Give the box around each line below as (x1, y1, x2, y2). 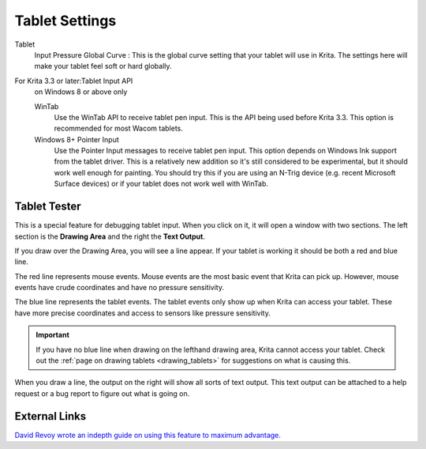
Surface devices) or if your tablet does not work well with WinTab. (54, 179, 268, 189)
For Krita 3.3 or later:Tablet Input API (14, 76, 133, 85)
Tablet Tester (14, 200, 81, 213)
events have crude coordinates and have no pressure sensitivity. (14, 283, 225, 292)
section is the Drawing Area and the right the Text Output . (14, 232, 205, 241)
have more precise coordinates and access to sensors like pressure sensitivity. (14, 308, 271, 318)
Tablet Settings (14, 12, 117, 29)
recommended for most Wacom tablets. (54, 123, 183, 134)
